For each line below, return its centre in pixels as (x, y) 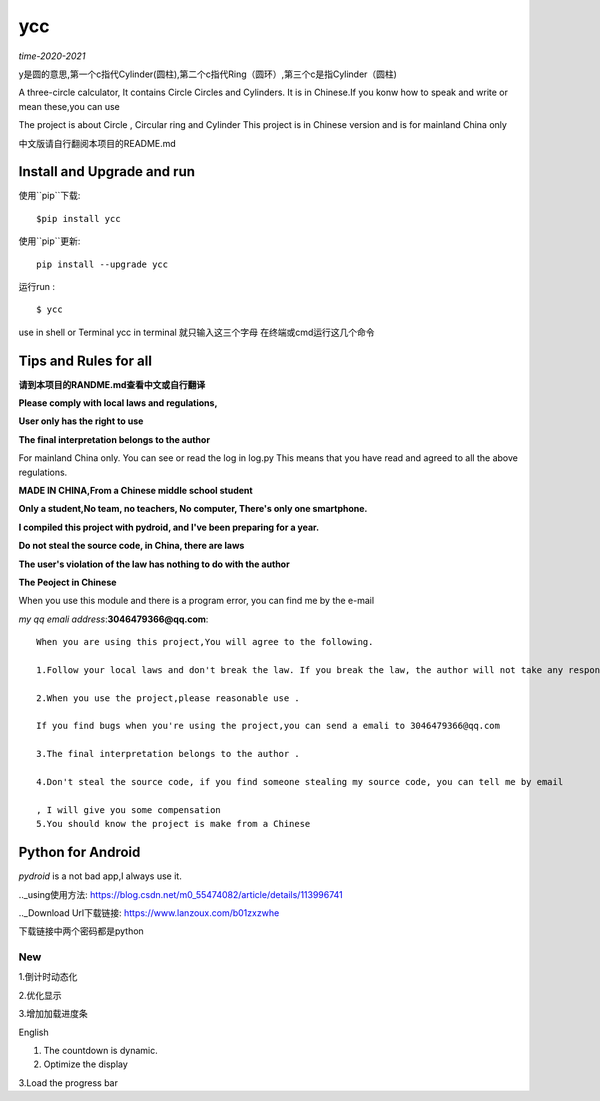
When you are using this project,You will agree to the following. (205, 642)
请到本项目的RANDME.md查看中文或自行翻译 (112, 384)
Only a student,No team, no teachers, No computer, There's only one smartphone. (193, 509)
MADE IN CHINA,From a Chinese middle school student (136, 490)
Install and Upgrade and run (106, 171)
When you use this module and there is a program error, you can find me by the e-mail (196, 601)
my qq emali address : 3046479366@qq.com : (113, 619)
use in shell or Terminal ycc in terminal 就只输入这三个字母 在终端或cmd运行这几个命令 (196, 332)
